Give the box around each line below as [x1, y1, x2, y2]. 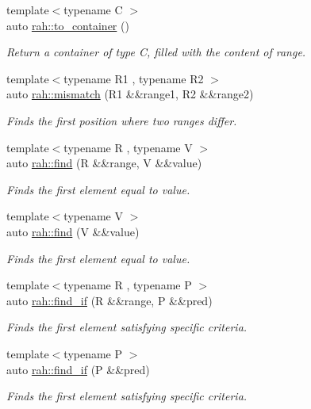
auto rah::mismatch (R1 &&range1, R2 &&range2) [6, 86, 254, 102]
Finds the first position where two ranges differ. [6, 112, 237, 128]
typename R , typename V [63, 139, 193, 155]
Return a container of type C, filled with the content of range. [6, 44, 306, 60]
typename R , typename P [63, 277, 192, 293]
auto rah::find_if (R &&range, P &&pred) [6, 292, 213, 308]
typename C [63, 2, 123, 17]
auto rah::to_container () [6, 17, 129, 33]
